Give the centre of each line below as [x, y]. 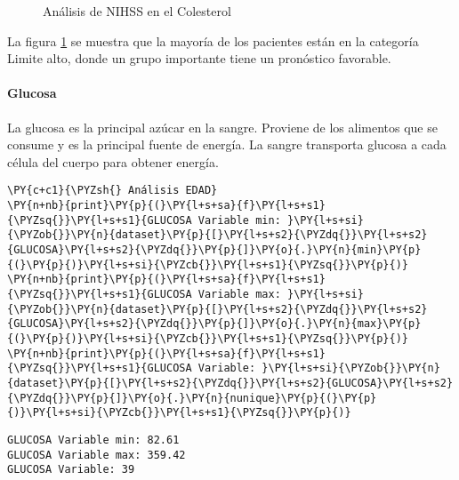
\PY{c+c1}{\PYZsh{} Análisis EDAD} [113, 191]
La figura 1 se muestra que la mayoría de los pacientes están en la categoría [213, 40]
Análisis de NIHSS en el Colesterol [137, 11]
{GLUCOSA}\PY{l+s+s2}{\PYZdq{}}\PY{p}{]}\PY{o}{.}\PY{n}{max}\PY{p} [214, 324]
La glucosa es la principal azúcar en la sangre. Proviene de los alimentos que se [222, 127]
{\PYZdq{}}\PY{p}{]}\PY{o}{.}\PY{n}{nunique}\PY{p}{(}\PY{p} [192, 398]
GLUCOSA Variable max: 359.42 [97, 455]
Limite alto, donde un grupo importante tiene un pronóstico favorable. [199, 58]
